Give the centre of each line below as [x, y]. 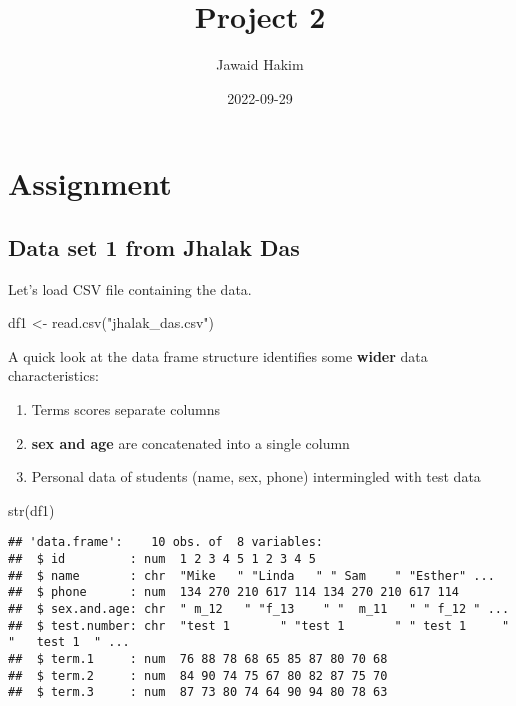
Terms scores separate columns [126, 409]
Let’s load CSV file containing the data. [130, 288]
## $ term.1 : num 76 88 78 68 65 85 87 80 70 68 [198, 659]
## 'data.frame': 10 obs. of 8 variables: [165, 542]
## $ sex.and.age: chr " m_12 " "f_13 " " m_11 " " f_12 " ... [259, 609]
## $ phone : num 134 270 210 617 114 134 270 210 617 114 [234, 592]
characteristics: [53, 375]
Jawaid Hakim [260, 64]
